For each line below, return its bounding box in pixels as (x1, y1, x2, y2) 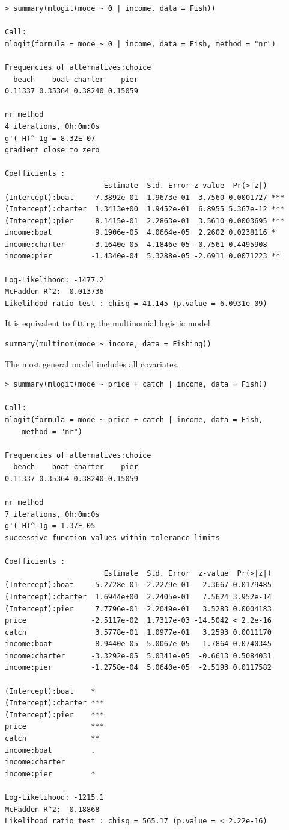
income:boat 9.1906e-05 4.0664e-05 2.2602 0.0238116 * (5, 228, 276, 237)
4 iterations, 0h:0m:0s (5, 122, 100, 131)
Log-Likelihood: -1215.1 (5, 793, 104, 802)
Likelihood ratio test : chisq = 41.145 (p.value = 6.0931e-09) (5, 299, 267, 308)
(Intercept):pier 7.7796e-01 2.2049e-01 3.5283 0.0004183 (5, 604, 272, 613)
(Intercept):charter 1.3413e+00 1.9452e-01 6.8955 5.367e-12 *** (5, 205, 285, 214)
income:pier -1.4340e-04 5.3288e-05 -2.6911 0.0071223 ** (5, 252, 281, 261)
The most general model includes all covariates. (5, 357, 179, 370)
